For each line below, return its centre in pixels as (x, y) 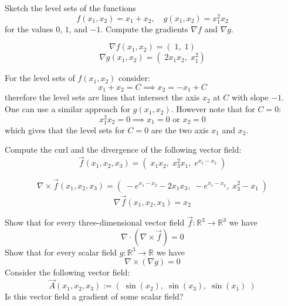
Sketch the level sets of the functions (70, 8)
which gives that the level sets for (65, 130)
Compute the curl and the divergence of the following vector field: (123, 149)
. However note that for (213, 109)
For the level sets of (40, 78)
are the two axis (180, 130)
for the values (29, 28)
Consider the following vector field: (67, 272)
